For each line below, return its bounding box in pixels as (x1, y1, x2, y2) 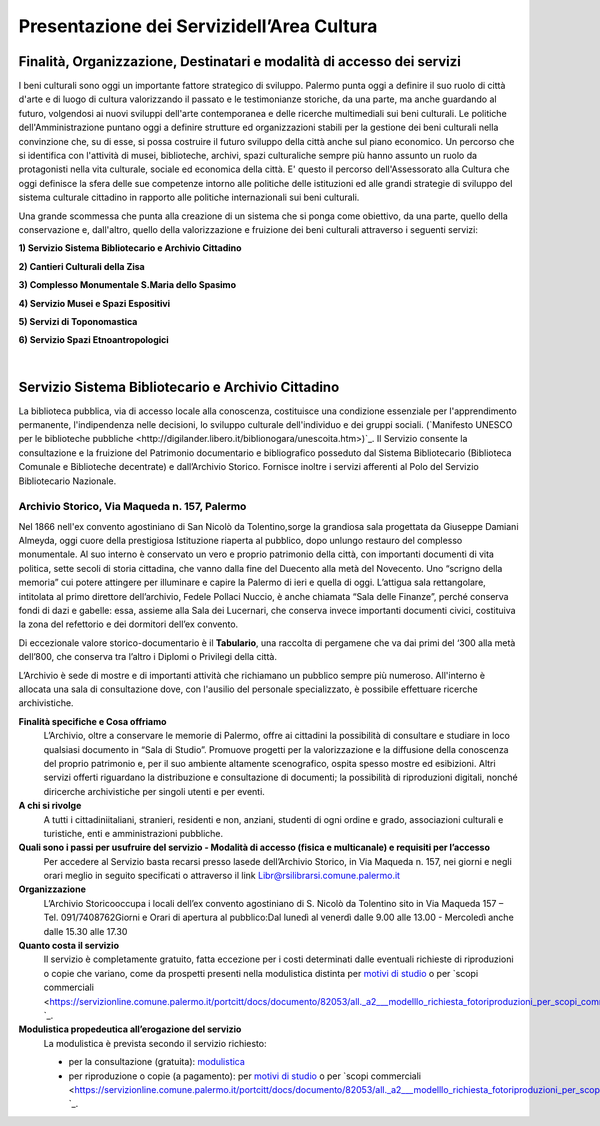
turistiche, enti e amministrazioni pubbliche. (43, 827, 224, 839)
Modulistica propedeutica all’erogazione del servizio (18, 1023, 242, 1035)
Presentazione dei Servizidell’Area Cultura (18, 15, 378, 37)
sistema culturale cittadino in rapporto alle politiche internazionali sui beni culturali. (18, 191, 360, 204)
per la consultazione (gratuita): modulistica (68, 1056, 245, 1068)
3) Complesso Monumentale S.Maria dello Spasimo (18, 279, 237, 291)
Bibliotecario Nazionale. (18, 475, 117, 487)
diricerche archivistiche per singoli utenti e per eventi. (43, 785, 265, 797)
